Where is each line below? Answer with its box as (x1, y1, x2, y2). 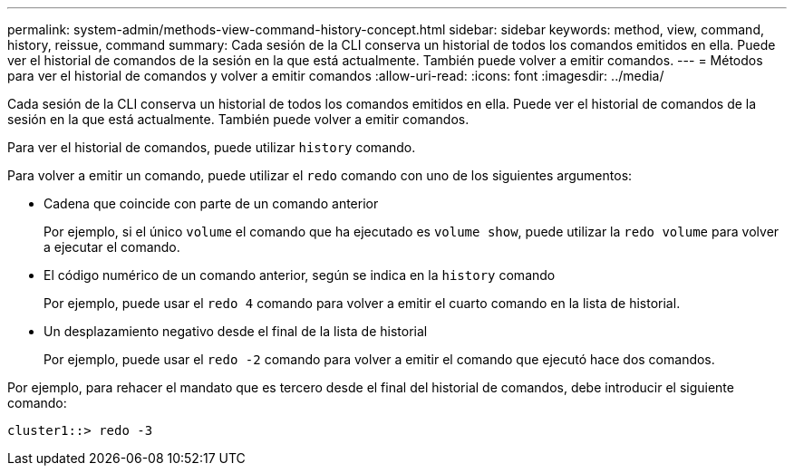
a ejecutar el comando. (44, 239, 180, 255)
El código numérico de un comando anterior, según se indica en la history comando (44, 267, 556, 283)
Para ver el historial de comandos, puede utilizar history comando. (7, 140, 416, 155)
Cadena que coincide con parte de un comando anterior (44, 196, 379, 211)
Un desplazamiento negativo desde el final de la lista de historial (44, 323, 428, 339)
